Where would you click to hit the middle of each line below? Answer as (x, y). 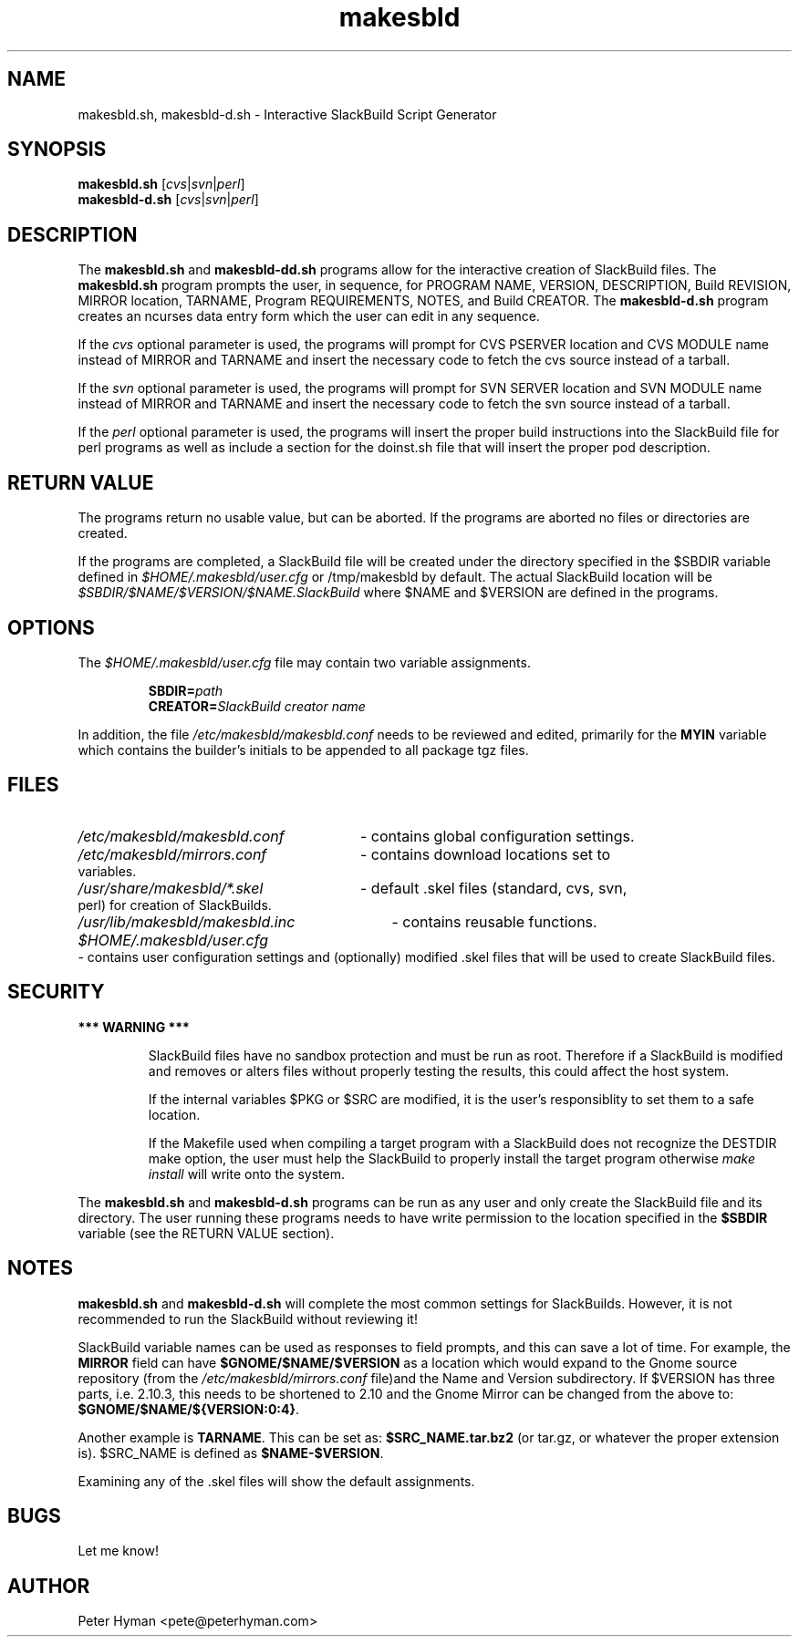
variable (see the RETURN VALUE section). (206, 1233)
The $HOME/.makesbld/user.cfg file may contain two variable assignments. (304, 662)
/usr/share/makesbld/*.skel (171, 888)
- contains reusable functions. (494, 921)
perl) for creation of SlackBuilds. (175, 905)
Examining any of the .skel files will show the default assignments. (276, 1481)
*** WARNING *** (134, 1027)
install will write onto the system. (246, 1174)
